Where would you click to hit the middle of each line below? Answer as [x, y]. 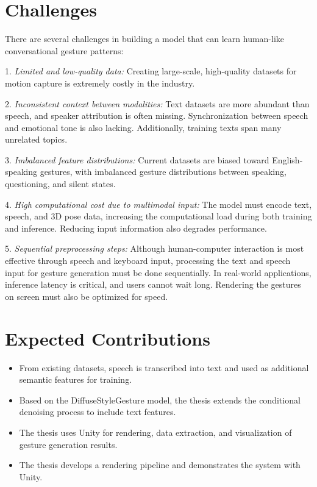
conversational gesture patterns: [64, 50]
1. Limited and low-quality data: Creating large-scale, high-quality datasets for [151, 71]
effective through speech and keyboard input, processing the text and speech [148, 261]
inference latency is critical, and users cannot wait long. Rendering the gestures [153, 284]
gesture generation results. [68, 444]
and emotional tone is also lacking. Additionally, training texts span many [143, 127]
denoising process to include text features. [98, 412]
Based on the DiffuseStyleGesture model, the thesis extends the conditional [160, 400]
